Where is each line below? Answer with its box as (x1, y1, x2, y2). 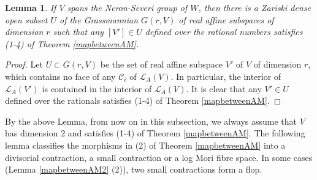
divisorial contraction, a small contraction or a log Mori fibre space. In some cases (5, 151, 313, 163)
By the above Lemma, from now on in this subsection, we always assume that (5, 114, 297, 127)
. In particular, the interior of (170, 69, 281, 82)
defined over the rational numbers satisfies (145, 25, 303, 38)
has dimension (5, 127, 58, 139)
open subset (5, 13, 48, 26)
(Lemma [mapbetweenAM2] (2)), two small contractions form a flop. (5, 163, 262, 176)
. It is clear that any (186, 82, 262, 95)
